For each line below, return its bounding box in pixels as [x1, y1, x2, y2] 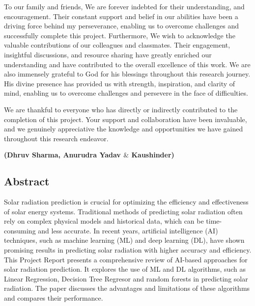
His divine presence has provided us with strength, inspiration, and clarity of [4, 78, 235, 88]
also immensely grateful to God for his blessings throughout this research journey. [4, 69, 251, 79]
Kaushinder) [131, 150, 174, 160]
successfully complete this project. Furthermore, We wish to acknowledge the [4, 30, 235, 40]
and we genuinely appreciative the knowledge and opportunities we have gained [4, 124, 243, 134]
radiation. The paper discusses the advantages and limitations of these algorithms [4, 283, 250, 293]
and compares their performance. [4, 293, 103, 303]
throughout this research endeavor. [4, 133, 109, 143]
